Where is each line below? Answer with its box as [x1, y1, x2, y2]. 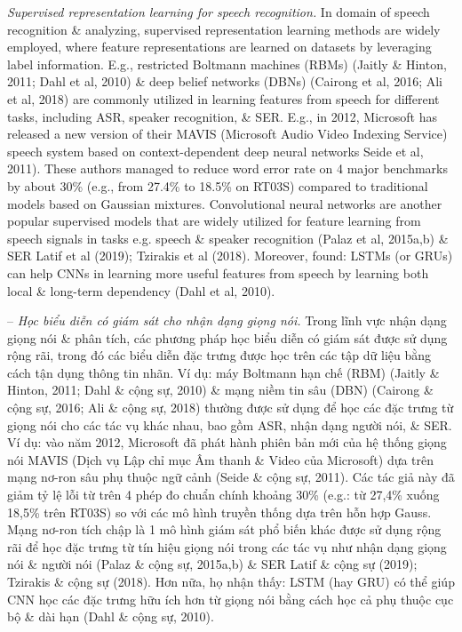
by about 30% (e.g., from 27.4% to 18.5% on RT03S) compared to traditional [7, 176, 428, 195]
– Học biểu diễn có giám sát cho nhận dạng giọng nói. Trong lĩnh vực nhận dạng [7, 311, 447, 330]
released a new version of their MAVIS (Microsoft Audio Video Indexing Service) [7, 124, 448, 143]
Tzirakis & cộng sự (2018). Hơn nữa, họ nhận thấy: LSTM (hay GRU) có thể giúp [7, 572, 455, 590]
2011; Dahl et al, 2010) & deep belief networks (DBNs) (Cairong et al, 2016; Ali [7, 72, 443, 91]
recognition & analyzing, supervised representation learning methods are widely [7, 20, 441, 38]
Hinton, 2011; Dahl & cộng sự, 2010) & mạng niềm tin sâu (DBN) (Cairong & [7, 380, 434, 399]
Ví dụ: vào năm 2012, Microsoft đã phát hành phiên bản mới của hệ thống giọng [7, 433, 447, 452]
